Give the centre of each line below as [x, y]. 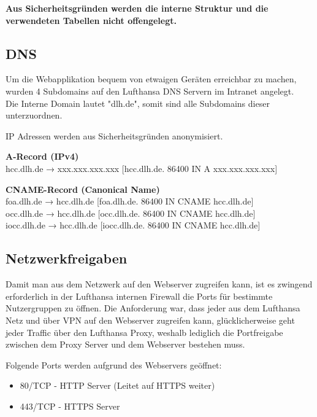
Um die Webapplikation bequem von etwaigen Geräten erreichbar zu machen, [151, 79]
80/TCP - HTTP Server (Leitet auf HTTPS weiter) [117, 385]
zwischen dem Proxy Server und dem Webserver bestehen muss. [125, 344]
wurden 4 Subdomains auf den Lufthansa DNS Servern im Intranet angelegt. [150, 91]
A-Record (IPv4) [42, 156]
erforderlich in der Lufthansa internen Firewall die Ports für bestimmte [139, 296]
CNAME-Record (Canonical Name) [83, 189]
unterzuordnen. [34, 115]
